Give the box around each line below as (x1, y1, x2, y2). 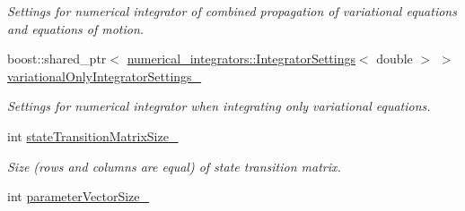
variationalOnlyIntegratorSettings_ (7, 66, 202, 85)
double (376, 49, 413, 68)
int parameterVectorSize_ (7, 187, 150, 206)
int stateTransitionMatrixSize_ (7, 126, 179, 145)
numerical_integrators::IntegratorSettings (127, 49, 355, 68)
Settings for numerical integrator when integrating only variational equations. (7, 97, 431, 115)
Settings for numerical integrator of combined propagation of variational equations (7, 2, 457, 20)
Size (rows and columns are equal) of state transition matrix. (7, 156, 341, 175)
